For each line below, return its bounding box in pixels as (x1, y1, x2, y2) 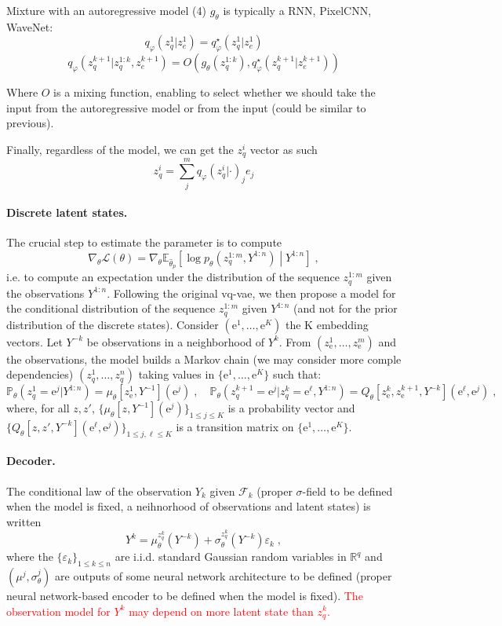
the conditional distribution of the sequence (6, 300, 216, 317)
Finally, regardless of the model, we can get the (6, 141, 234, 157)
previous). (6, 115, 54, 131)
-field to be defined (302, 482, 393, 499)
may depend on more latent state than (129, 602, 314, 619)
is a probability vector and (227, 400, 355, 416)
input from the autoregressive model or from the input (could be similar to (6, 99, 366, 115)
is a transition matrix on (176, 418, 294, 434)
